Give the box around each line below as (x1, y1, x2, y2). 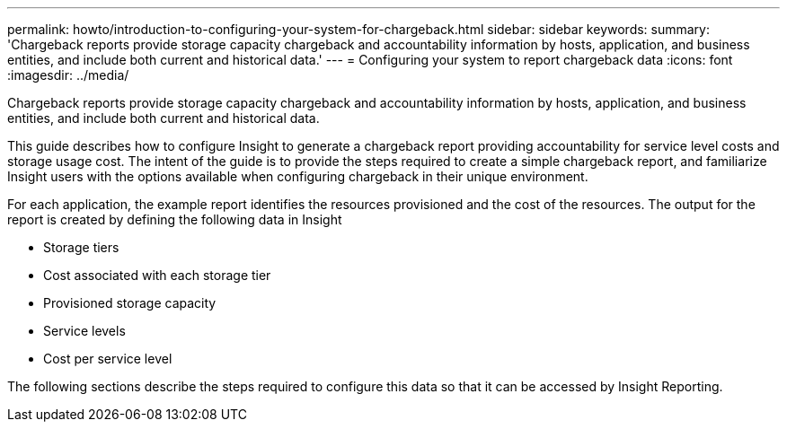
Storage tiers (43, 240, 119, 255)
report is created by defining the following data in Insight (7, 212, 342, 227)
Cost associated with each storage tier (43, 267, 271, 283)
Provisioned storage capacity (43, 295, 217, 311)
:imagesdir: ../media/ (7, 67, 129, 83)
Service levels (43, 323, 126, 338)
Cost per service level (43, 351, 172, 366)
